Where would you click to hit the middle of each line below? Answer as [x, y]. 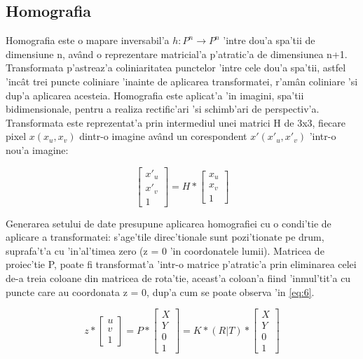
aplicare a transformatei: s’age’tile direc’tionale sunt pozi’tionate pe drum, [165, 237]
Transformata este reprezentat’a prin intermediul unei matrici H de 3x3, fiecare [176, 122]
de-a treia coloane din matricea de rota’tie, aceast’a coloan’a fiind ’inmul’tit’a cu [178, 277]
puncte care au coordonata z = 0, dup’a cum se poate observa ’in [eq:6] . [160, 291]
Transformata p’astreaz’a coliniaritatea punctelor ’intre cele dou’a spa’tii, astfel [176, 68]
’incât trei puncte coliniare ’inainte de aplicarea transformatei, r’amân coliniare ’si [182, 81]
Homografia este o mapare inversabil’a [88, 40]
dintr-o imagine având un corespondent [163, 136]
